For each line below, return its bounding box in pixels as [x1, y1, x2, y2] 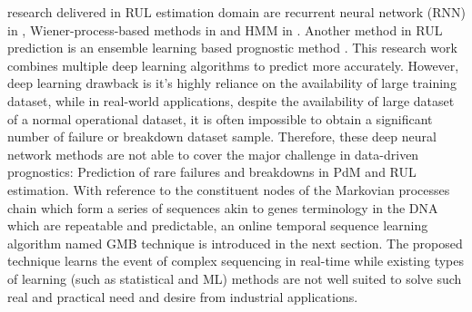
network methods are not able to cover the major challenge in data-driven [7, 144, 419, 163]
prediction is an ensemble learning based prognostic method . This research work [7, 38, 457, 57]
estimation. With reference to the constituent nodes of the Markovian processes [7, 180, 450, 199]
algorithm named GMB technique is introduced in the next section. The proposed [7, 233, 463, 252]
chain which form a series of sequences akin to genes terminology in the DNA [7, 198, 438, 217]
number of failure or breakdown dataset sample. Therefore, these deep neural [7, 127, 437, 146]
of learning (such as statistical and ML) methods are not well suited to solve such [7, 268, 462, 288]
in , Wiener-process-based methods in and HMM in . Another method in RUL [7, 20, 443, 39]
